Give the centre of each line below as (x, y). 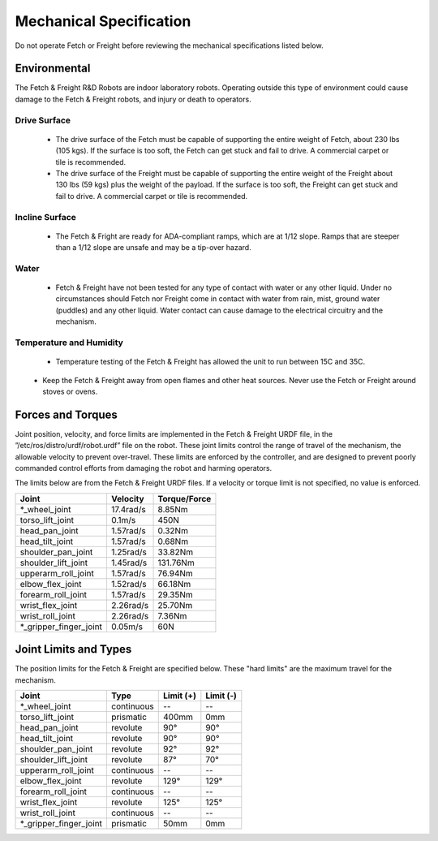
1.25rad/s (129, 552)
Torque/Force (185, 498)
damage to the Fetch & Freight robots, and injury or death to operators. (133, 99)
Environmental (53, 69)
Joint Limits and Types (73, 649)
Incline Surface (46, 217)
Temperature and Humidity (69, 343)
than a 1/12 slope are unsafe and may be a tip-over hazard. (153, 248)
